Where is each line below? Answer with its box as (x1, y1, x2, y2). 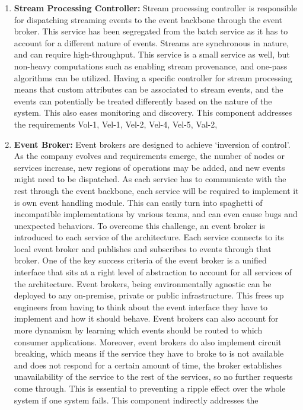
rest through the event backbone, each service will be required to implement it (14, 184, 299, 196)
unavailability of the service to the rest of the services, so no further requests (14, 370, 293, 383)
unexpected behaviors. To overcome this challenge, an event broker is (14, 219, 265, 231)
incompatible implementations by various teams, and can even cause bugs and (14, 208, 298, 220)
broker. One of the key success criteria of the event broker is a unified (14, 254, 267, 266)
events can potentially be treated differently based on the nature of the (14, 94, 272, 107)
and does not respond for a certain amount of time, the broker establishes (14, 358, 282, 371)
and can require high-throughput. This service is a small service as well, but (14, 48, 290, 61)
